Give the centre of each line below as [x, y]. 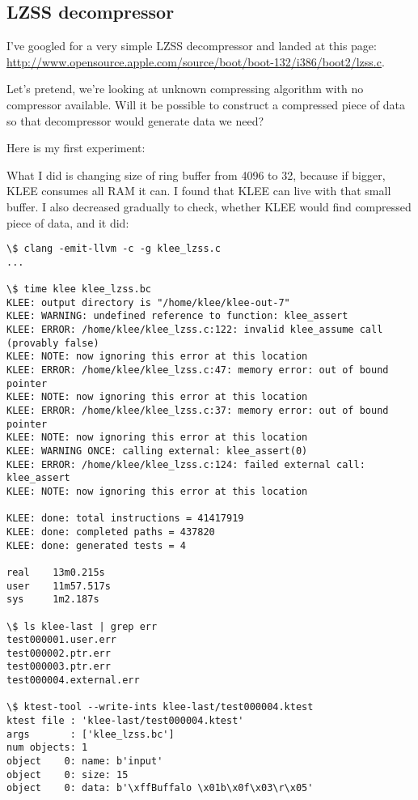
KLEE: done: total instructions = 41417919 [125, 519]
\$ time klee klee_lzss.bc [79, 289]
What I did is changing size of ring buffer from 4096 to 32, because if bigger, [196, 174]
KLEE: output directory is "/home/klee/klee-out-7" [148, 302]
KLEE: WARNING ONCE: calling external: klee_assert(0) [157, 451]
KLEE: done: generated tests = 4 [96, 545]
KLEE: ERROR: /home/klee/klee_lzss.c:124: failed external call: [186, 464]
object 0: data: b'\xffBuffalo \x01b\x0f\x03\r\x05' [160, 788]
